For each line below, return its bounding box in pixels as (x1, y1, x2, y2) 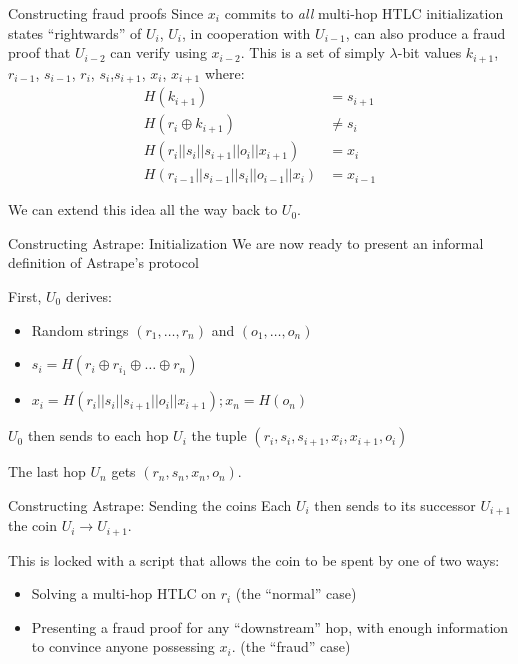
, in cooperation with (182, 22, 311, 43)
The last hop (8, 461, 86, 482)
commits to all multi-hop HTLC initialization (224, 3, 504, 23)
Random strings (31, 319, 129, 340)
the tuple (191, 425, 247, 446)
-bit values (397, 42, 462, 63)
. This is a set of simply (240, 42, 385, 63)
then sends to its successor (314, 494, 476, 515)
